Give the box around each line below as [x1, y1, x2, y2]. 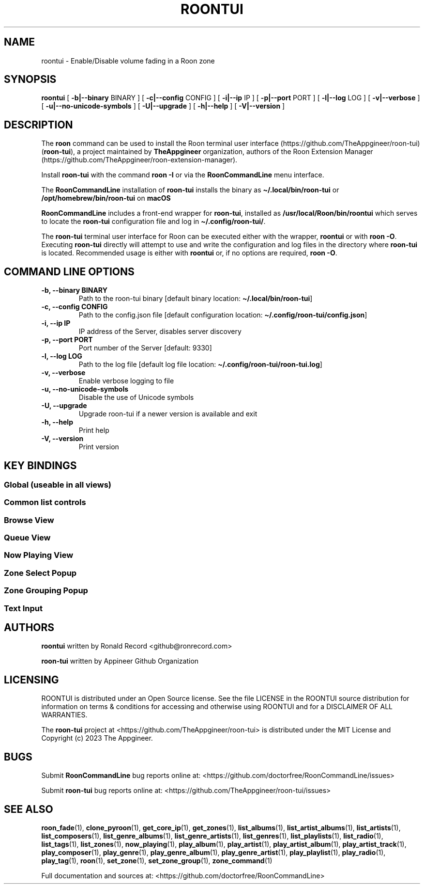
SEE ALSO [4, 803, 53, 815]
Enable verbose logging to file [78, 377, 174, 385]
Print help [78, 426, 109, 435]
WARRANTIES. [41, 711, 88, 719]
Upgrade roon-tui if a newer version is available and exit [78, 410, 257, 418]
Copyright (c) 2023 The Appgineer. [41, 734, 153, 743]
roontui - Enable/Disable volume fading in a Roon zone [41, 56, 215, 65]
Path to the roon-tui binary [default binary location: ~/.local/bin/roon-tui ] [78, 294, 313, 303]
